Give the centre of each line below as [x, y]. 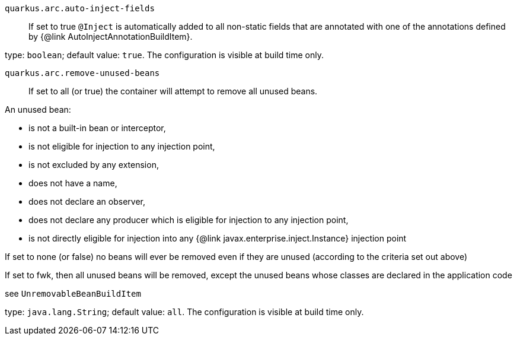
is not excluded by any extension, [94, 165]
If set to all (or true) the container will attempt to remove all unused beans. [173, 91]
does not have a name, [73, 183]
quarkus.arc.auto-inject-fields [80, 8]
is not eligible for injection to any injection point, [122, 146]
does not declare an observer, [87, 201]
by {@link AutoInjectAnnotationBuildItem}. [111, 36]
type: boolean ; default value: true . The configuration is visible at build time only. [165, 55]
